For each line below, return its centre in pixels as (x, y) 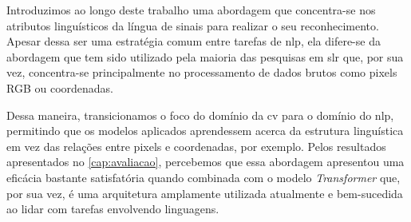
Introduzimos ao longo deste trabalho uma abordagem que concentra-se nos (191, 10)
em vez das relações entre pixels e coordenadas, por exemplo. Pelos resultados (196, 146)
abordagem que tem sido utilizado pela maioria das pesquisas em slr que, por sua (205, 56)
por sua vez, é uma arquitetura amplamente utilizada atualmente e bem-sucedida (205, 193)
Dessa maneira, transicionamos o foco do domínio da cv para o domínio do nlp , (200, 115)
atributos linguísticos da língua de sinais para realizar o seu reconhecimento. (193, 25)
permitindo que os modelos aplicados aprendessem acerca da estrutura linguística (205, 131)
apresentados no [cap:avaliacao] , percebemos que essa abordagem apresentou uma (205, 162)
